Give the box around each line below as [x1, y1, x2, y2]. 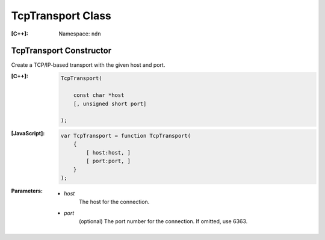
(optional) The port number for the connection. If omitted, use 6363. [79, 218, 248, 225]
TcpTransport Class [11, 9, 111, 22]
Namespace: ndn [58, 30, 102, 37]
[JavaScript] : [11, 130, 45, 137]
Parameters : [11, 187, 43, 194]
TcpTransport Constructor [11, 46, 112, 56]
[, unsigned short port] [73, 100, 147, 107]
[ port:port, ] [86, 158, 131, 165]
